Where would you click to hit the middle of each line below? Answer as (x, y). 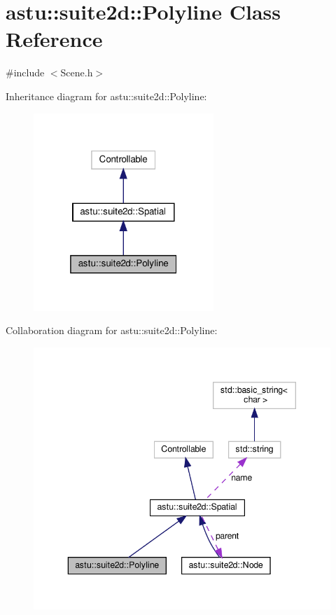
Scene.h (77, 72)
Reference (54, 39)
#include (25, 72)
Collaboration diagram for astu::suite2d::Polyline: (112, 330)
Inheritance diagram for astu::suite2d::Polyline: (106, 96)
